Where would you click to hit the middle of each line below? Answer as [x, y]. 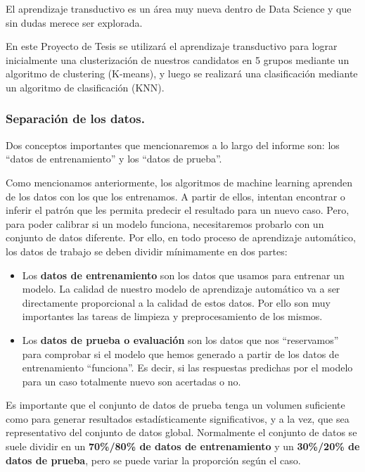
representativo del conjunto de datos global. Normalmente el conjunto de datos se [181, 432]
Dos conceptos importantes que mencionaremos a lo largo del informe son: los [173, 145]
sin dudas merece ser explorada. [74, 22]
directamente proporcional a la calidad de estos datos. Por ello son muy [176, 302]
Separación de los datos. [75, 119]
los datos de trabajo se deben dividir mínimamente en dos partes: [147, 251]
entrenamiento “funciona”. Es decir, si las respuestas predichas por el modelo [187, 368]
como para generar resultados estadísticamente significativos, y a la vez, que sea [178, 418]
